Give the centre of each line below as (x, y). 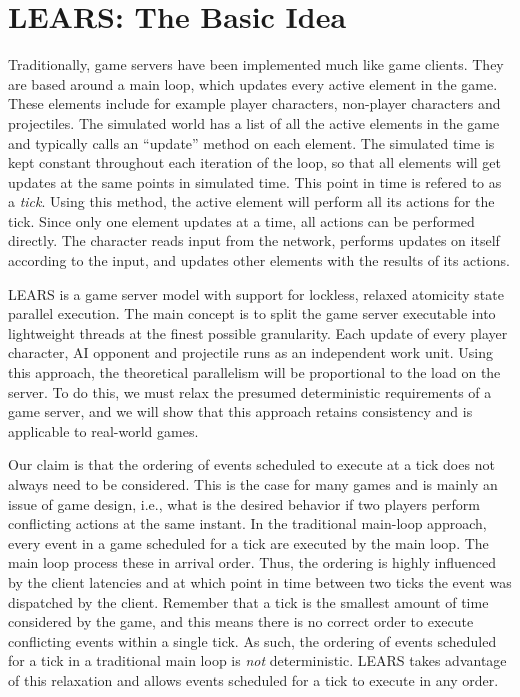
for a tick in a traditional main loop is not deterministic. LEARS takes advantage (257, 660)
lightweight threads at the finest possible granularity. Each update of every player (258, 332)
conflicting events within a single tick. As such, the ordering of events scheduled (252, 640)
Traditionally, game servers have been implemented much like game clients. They (256, 64)
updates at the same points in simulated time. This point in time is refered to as (255, 181)
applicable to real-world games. (103, 430)
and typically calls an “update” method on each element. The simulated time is (251, 142)
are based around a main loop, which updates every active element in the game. (253, 83)
